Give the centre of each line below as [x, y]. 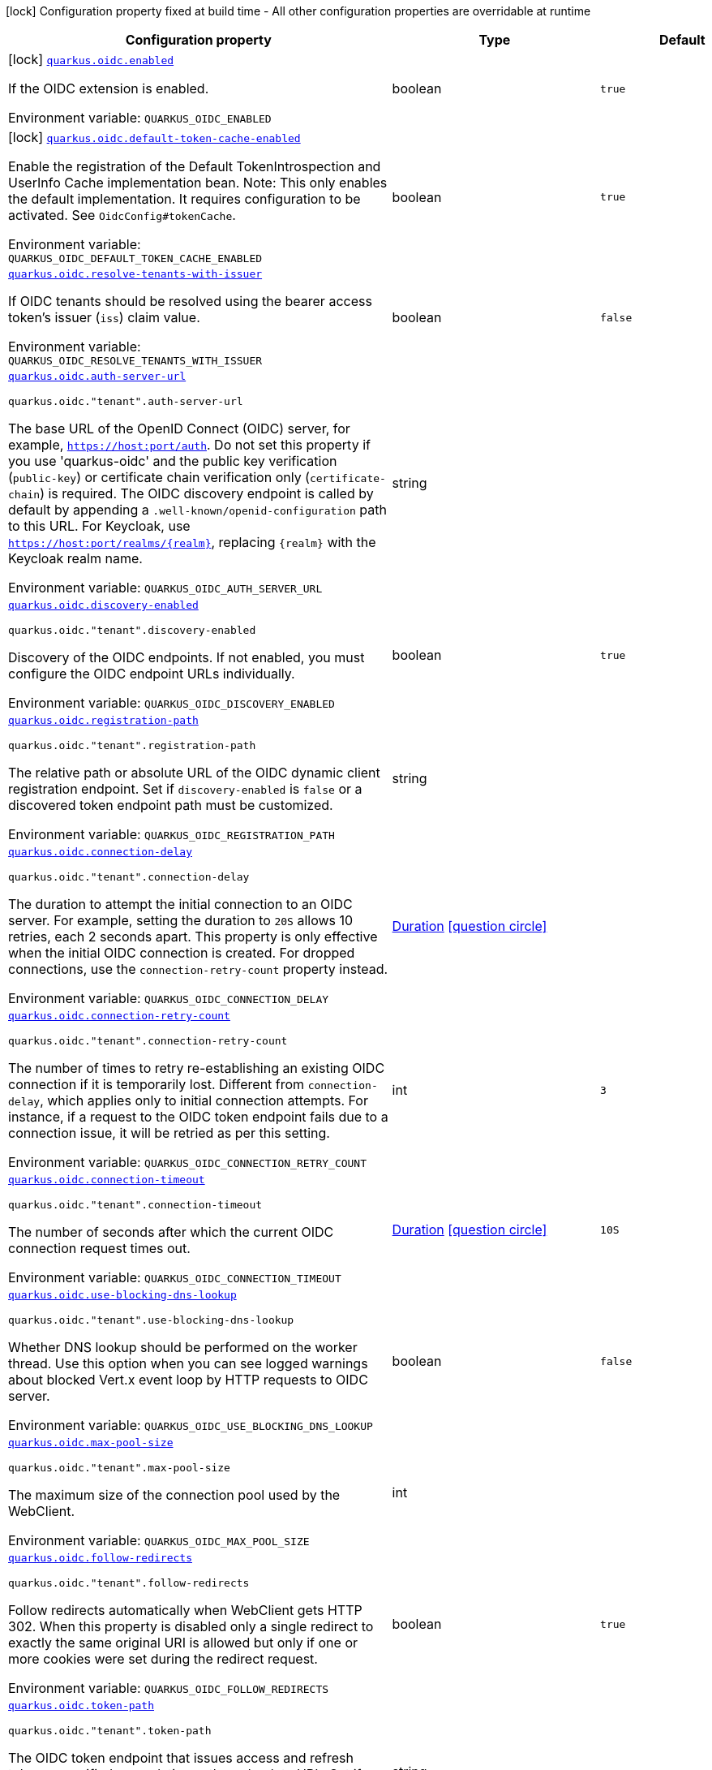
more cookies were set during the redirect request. [163, 1659]
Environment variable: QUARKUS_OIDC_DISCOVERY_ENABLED [172, 703]
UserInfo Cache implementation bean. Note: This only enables [198, 183]
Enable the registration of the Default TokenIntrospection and [195, 166]
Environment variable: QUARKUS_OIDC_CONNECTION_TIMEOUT [175, 1277]
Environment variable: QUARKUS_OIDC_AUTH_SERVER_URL [165, 588]
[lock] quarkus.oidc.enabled [91, 59]
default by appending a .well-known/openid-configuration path [197, 510]
